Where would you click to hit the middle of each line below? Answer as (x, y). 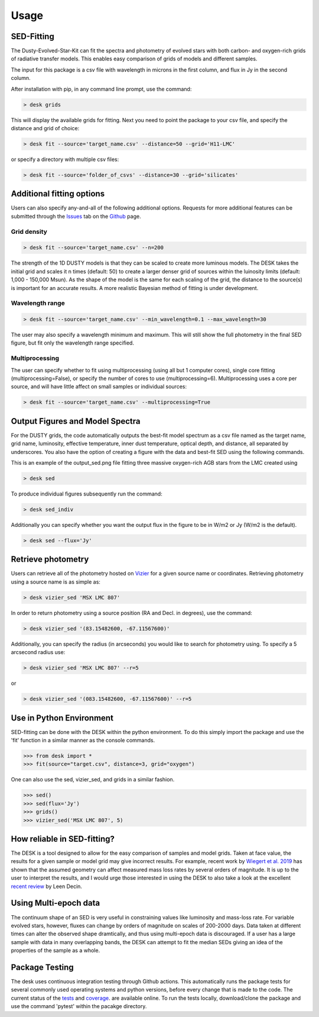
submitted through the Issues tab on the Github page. (76, 216)
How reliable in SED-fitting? (63, 839)
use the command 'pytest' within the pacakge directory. (79, 1006)
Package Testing (42, 967)
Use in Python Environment (62, 718)
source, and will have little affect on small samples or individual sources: (99, 387)
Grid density (29, 231)
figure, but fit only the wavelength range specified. (72, 343)
